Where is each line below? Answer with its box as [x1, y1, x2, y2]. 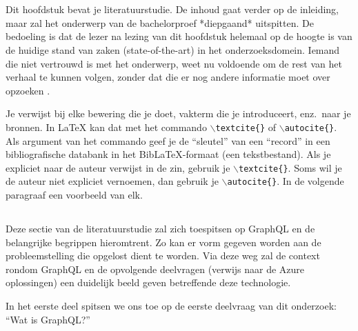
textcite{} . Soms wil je [238, 160, 342, 174]
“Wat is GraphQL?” [6, 312, 90, 326]
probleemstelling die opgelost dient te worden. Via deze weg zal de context [6, 248, 320, 263]
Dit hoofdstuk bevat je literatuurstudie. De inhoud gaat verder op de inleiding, [6, 2, 339, 17]
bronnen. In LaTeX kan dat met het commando [6, 119, 207, 134]
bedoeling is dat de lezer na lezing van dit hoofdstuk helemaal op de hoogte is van [6, 29, 352, 43]
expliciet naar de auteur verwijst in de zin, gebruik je [6, 160, 230, 174]
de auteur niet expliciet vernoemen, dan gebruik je [6, 174, 219, 188]
